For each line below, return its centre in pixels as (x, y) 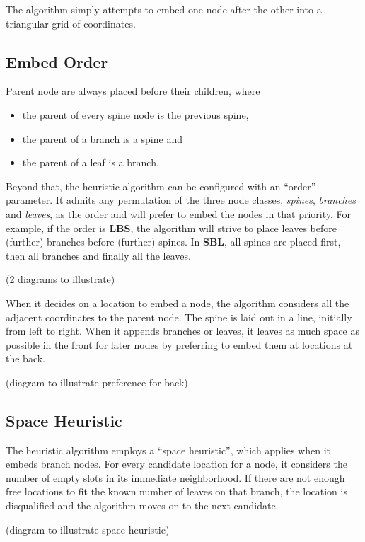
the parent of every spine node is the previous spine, (135, 114)
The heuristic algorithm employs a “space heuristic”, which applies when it (168, 450)
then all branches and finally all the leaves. (98, 255)
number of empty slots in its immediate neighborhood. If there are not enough (175, 477)
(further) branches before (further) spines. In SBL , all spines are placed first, (173, 242)
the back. (25, 358)
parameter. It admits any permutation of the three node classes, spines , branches (181, 200)
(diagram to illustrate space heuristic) (88, 529)
